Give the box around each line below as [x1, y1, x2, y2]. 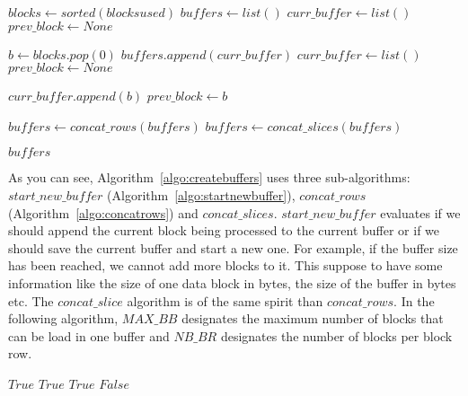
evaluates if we [380, 203, 461, 222]
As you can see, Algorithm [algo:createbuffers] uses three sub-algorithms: [8, 168, 411, 187]
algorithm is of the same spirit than [127, 291, 323, 310]
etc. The [8, 291, 54, 310]
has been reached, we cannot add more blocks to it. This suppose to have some [8, 256, 443, 275]
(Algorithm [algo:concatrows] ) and [8, 203, 199, 222]
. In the [393, 291, 435, 310]
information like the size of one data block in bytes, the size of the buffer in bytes [8, 273, 456, 292]
